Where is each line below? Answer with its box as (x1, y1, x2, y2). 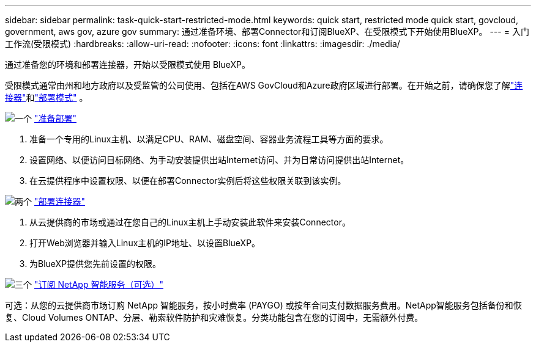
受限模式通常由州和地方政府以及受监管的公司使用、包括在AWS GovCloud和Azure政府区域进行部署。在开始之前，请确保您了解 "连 (5, 80, 523, 90)
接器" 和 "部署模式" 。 (5, 92, 88, 103)
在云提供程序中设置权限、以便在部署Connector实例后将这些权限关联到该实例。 (29, 175, 346, 186)
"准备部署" (34, 113, 76, 123)
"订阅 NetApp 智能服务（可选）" (34, 279, 163, 290)
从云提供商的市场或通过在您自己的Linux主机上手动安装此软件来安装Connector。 (29, 217, 351, 227)
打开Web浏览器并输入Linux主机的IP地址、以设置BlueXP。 (29, 238, 261, 248)
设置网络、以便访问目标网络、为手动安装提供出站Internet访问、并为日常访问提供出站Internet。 (29, 155, 409, 165)
